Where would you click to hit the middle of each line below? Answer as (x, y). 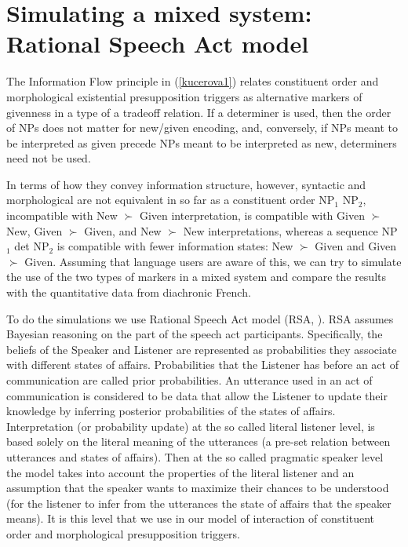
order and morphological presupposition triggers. (124, 533)
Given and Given (356, 246)
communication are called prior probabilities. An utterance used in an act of (189, 380)
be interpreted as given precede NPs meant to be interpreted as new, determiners (202, 142)
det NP (32, 246)
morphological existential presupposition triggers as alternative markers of (184, 96)
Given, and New (123, 230)
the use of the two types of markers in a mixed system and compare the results (197, 277)
